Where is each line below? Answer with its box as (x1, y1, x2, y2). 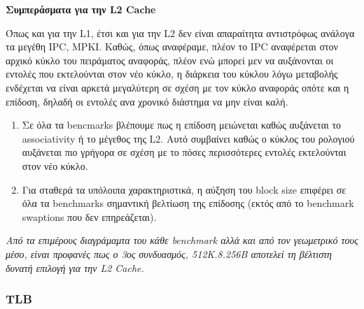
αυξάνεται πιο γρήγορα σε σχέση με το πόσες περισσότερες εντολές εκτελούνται (22, 145, 346, 159)
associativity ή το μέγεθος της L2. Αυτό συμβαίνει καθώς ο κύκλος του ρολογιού (22, 131, 355, 145)
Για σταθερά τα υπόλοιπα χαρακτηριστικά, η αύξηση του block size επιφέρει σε (22, 182, 346, 196)
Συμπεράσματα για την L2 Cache (6, 2, 156, 16)
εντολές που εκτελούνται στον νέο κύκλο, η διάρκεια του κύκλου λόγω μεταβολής (6, 66, 338, 81)
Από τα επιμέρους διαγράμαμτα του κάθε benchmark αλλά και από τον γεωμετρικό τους (6, 233, 358, 247)
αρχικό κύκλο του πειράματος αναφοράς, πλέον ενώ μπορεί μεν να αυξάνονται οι (6, 52, 334, 67)
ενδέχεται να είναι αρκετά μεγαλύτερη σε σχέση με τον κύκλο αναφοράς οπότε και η (6, 80, 349, 94)
